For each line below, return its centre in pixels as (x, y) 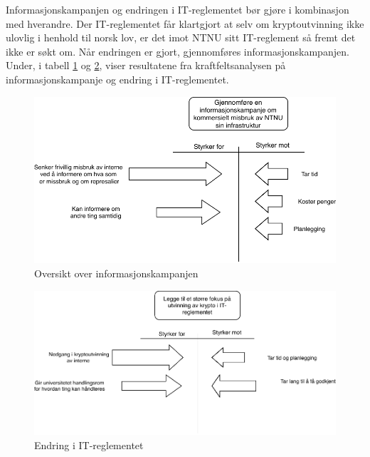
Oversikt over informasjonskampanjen (116, 273)
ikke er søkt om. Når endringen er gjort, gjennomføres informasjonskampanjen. (178, 51)
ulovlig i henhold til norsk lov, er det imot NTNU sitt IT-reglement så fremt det (181, 37)
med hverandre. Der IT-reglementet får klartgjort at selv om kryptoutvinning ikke (185, 23)
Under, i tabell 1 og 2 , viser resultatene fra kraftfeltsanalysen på (146, 65)
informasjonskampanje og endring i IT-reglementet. (117, 79)
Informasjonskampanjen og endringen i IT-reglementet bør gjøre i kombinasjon (178, 9)
